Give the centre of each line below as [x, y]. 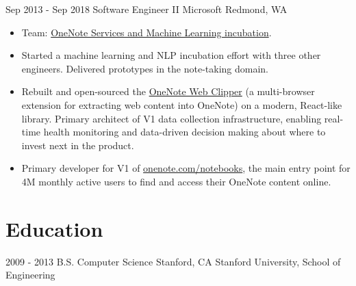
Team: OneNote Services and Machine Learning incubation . [147, 32]
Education [54, 228]
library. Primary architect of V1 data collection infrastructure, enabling [171, 118]
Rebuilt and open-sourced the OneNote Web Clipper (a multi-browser [168, 91]
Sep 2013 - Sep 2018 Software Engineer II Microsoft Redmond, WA [147, 9]
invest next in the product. [78, 145]
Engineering [30, 275]
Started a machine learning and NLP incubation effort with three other [171, 55]
